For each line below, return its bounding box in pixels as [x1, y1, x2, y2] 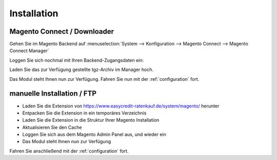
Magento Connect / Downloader [9, 27, 114, 36]
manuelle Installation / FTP [9, 89, 97, 98]
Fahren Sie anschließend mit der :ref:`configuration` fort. [9, 148, 129, 154]
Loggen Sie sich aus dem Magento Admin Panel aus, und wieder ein [22, 131, 167, 138]
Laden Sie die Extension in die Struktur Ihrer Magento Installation [22, 117, 160, 123]
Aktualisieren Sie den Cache [22, 124, 82, 130]
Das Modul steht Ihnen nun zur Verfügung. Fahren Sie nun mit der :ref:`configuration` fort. [9, 76, 200, 82]
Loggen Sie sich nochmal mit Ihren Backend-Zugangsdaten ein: [9, 57, 144, 63]
